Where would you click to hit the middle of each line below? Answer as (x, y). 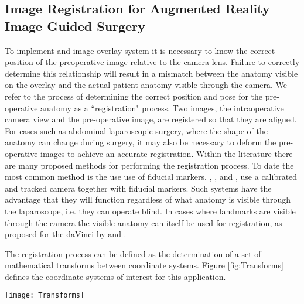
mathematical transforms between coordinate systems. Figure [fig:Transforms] (144, 265)
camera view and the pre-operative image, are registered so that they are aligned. (151, 119)
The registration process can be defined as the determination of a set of (133, 253)
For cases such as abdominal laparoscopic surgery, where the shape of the (136, 130)
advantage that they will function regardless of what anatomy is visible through (148, 199)
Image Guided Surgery (75, 25)
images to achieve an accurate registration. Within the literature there (167, 153)
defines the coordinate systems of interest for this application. (115, 276)
